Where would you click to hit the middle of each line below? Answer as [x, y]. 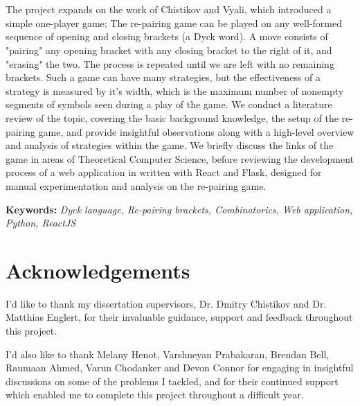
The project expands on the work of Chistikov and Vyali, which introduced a [169, 9]
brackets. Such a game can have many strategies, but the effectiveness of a [163, 77]
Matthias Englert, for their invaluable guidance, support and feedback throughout [179, 317]
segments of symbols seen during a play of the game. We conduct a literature [169, 104]
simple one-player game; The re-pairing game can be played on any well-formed [174, 23]
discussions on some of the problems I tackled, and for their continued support [172, 381]
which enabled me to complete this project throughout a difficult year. [155, 395]
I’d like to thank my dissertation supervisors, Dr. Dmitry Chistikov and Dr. [166, 303]
